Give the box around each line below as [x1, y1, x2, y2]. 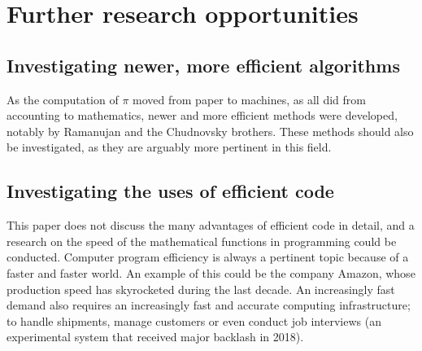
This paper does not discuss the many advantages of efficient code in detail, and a [7, 217, 415, 234]
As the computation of [7, 90, 119, 107]
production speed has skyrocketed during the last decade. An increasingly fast [7, 280, 395, 297]
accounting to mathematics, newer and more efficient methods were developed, [7, 107, 398, 124]
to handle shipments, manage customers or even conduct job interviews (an [7, 312, 381, 329]
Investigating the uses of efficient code [7, 178, 334, 204]
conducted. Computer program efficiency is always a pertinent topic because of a [7, 248, 409, 265]
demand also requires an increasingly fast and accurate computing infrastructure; [7, 296, 411, 314]
